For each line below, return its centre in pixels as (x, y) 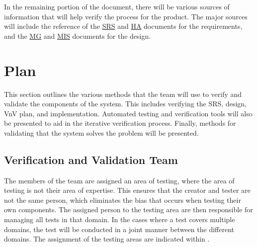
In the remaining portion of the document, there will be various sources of (117, 6)
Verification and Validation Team (91, 159)
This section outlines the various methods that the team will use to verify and (123, 94)
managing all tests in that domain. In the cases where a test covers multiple (120, 219)
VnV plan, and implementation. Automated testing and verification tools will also (128, 113)
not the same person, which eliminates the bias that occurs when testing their (123, 200)
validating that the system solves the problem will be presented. (101, 132)
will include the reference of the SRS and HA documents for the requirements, (123, 26)
